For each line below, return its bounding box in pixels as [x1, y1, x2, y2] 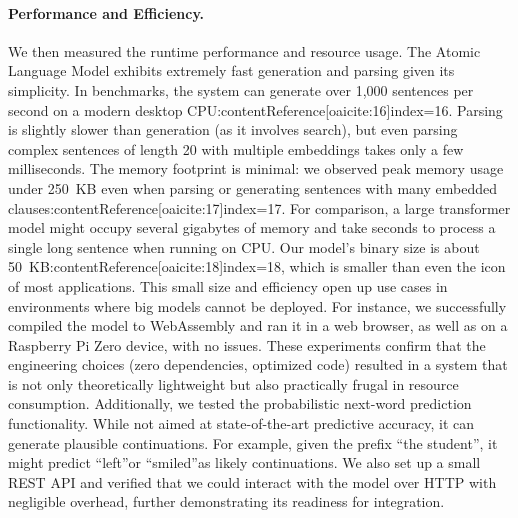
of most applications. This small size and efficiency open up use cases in [8, 275, 448, 296]
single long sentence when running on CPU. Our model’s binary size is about [8, 236, 480, 257]
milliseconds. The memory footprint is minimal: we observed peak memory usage [8, 158, 504, 179]
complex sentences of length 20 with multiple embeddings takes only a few [8, 138, 464, 159]
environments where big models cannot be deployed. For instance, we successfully [8, 295, 507, 316]
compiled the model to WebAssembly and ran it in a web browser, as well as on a [8, 315, 508, 336]
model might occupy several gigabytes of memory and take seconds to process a [8, 217, 496, 238]
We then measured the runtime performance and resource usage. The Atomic [8, 40, 481, 61]
